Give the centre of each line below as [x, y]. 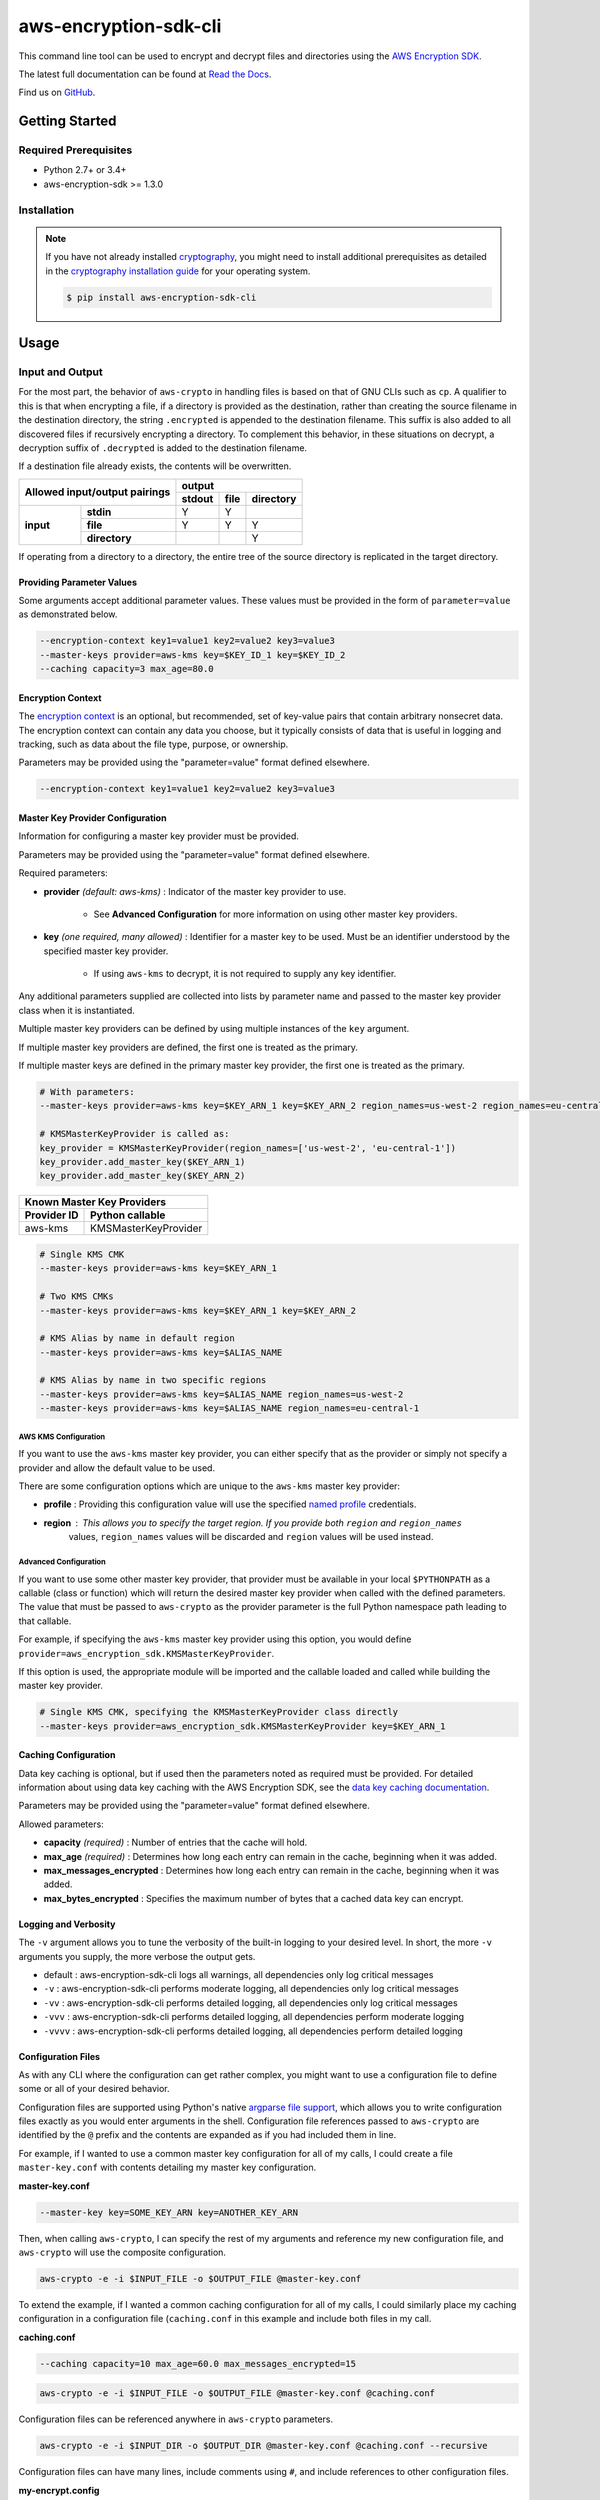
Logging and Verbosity [67, 1924]
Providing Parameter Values [78, 582]
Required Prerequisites [75, 150]
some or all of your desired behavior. [94, 2089]
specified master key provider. [106, 951]
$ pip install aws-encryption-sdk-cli [161, 297]
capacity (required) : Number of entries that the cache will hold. [175, 1842]
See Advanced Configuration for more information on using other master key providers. [275, 914]
